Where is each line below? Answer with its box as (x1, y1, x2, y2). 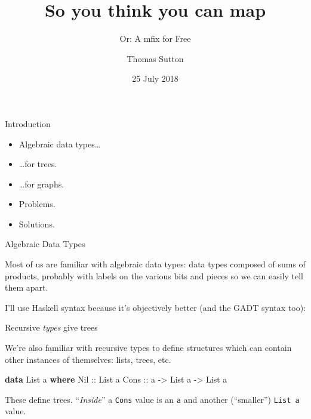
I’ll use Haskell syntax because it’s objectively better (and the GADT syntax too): (5, 301, 306, 313)
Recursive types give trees (5, 321, 98, 334)
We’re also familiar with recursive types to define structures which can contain (5, 341, 292, 354)
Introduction (5, 117, 51, 130)
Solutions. (19, 217, 55, 230)
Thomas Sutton (127, 52, 184, 64)
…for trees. (19, 158, 57, 170)
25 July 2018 (132, 72, 178, 85)
